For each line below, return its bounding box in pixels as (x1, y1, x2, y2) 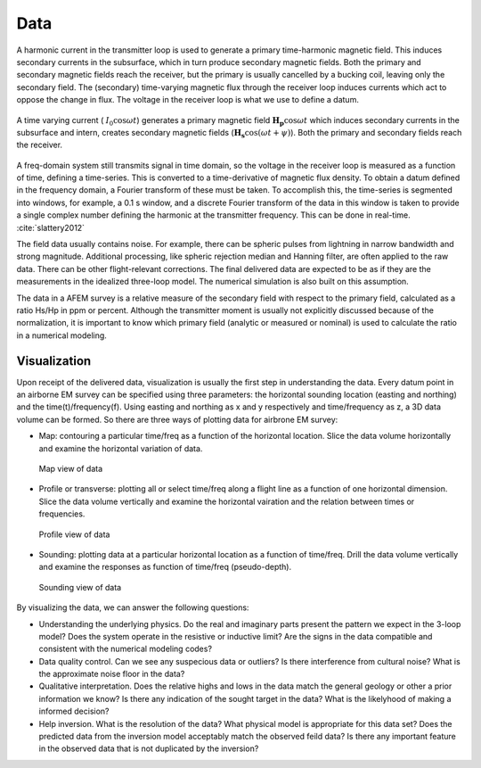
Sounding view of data (38, 582, 122, 592)
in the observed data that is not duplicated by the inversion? (38, 743, 259, 754)
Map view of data (38, 464, 103, 474)
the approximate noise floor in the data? (38, 669, 185, 680)
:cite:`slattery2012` (16, 222, 85, 233)
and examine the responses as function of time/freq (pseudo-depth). (38, 562, 292, 573)
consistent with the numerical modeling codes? (38, 643, 213, 655)
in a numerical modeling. (16, 330, 107, 341)
